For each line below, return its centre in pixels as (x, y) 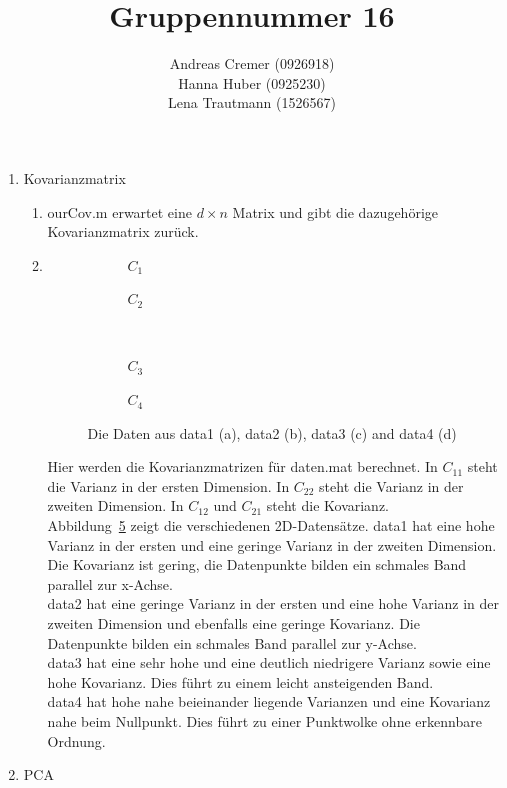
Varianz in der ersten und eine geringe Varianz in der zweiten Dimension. (272, 544)
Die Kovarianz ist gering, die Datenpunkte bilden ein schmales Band (257, 564)
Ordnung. (76, 740)
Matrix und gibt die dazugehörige (335, 211)
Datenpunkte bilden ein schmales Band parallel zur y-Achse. (232, 642)
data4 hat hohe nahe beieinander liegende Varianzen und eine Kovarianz (269, 701)
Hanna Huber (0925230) (252, 82)
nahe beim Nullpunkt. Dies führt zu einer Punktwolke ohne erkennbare (264, 720)
